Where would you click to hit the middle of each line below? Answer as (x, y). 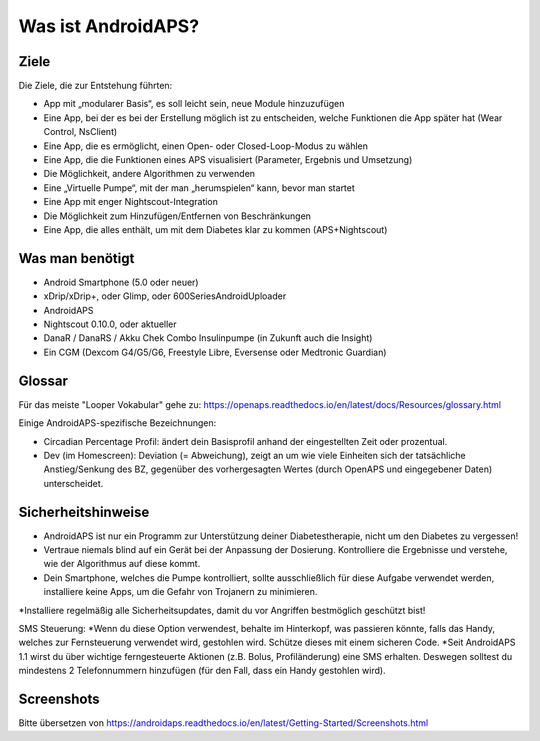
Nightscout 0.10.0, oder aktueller (110, 324)
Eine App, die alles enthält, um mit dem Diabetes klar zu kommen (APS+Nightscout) (215, 229)
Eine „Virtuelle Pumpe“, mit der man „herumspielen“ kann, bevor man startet (199, 187)
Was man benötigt (76, 258)
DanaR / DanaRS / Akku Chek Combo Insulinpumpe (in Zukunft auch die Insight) (208, 338)
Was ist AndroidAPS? (109, 26)
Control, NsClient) (80, 132)
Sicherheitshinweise (84, 511)
